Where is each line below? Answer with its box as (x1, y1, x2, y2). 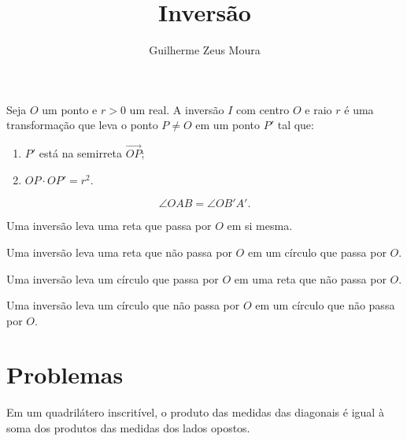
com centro (236, 101, 290, 117)
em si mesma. (227, 217, 293, 234)
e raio (305, 101, 332, 117)
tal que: (277, 117, 314, 133)
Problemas (6, 358, 124, 391)
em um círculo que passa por (247, 243, 387, 260)
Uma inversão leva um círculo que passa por (6, 270, 219, 287)
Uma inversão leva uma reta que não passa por (6, 243, 232, 260)
